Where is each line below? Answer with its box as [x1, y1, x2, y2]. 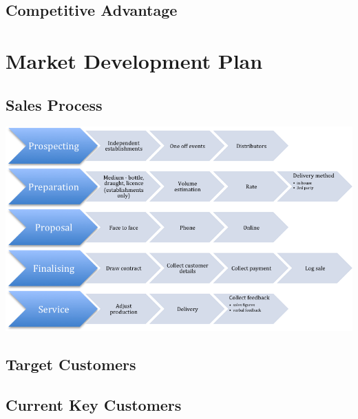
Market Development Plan [6, 46, 263, 74]
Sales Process [6, 94, 103, 115]
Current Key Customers [6, 394, 182, 415]
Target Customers [6, 354, 136, 375]
